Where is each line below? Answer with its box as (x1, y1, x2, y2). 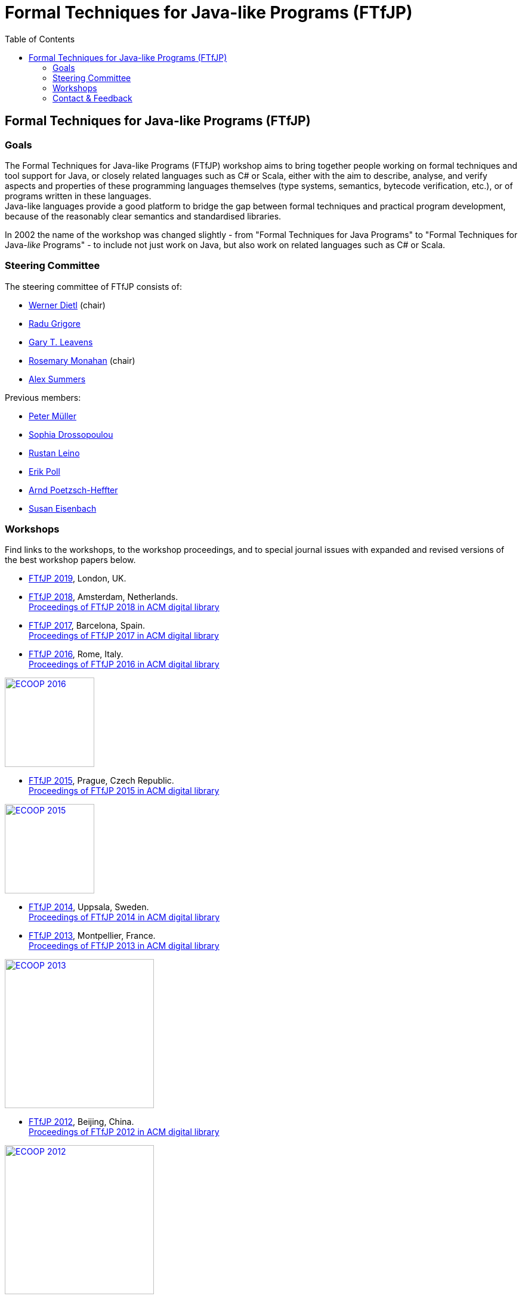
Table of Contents (5, 33, 75, 44)
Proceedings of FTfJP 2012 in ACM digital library (29, 1127, 220, 1137)
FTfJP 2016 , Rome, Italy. (29, 649, 123, 660)
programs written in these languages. (5, 190, 152, 201)
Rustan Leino (29, 447, 80, 458)
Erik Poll (29, 466, 60, 477)
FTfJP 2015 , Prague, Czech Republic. (29, 775, 174, 786)
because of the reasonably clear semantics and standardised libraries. (5, 211, 282, 221)
